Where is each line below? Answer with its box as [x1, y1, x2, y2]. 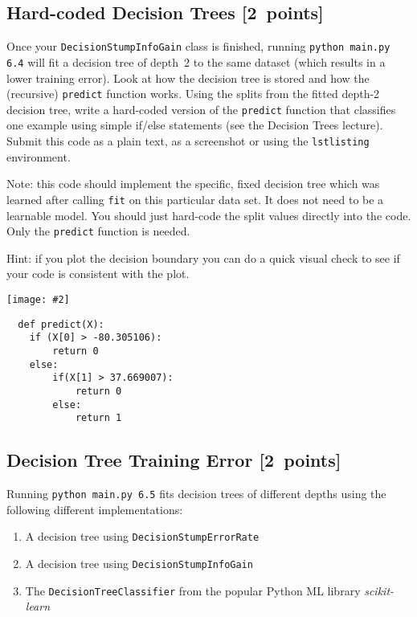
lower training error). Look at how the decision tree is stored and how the [6, 69, 370, 86]
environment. [6, 148, 71, 165]
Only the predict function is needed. [6, 223, 190, 239]
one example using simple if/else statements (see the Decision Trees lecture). [6, 116, 383, 133]
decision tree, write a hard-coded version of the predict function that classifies [6, 100, 396, 117]
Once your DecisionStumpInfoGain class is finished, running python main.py [6, 38, 390, 55]
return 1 [75, 412, 122, 424]
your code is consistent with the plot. [6, 265, 190, 282]
